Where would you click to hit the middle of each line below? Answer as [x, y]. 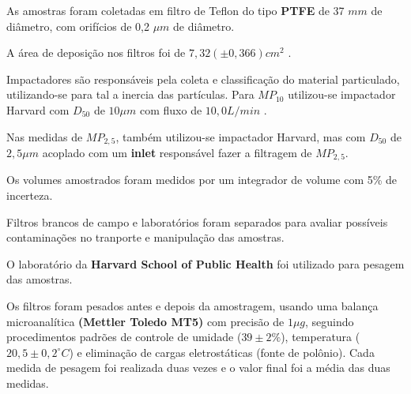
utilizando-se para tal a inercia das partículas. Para [130, 94]
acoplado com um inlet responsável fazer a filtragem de [177, 153]
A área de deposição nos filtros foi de [96, 53]
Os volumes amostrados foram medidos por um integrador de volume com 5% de [202, 180]
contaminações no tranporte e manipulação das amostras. [145, 237]
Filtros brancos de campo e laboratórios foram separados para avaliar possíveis [197, 221]
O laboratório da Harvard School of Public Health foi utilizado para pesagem [205, 263]
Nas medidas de [45, 136]
